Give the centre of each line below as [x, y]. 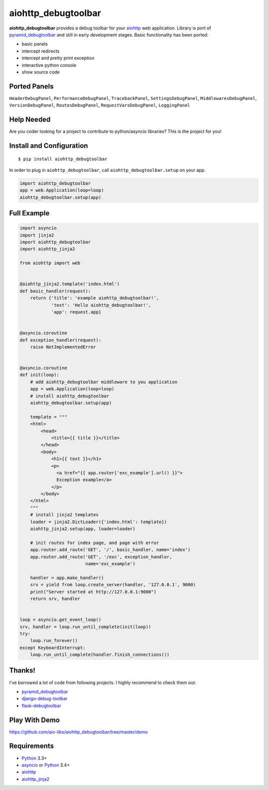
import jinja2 [37, 235]
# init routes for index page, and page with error [95, 543]
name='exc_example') [110, 564]
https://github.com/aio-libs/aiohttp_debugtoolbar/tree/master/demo [78, 732]
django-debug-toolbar [45, 699]
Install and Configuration [49, 146]
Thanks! [22, 670]
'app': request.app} [76, 312]
